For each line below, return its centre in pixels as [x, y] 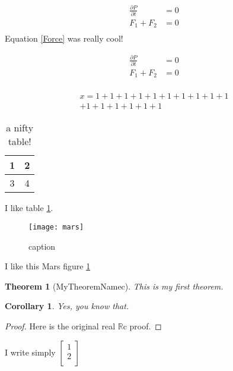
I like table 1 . [29, 208]
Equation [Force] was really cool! [64, 38]
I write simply [30, 352]
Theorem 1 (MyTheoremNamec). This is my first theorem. [114, 286]
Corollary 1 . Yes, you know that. [67, 306]
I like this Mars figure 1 [48, 266]
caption [42, 246]
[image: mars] [56, 227]
